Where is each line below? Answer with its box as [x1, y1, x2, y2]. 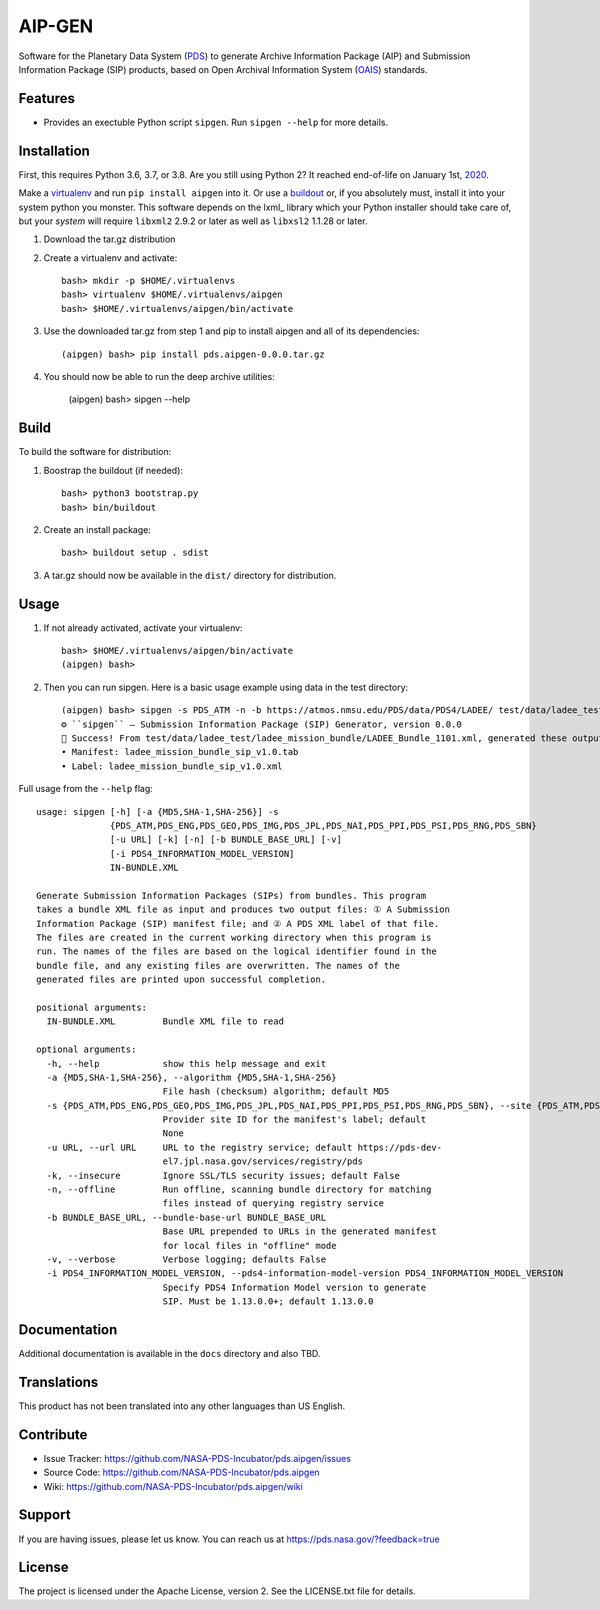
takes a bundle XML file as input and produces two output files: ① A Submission [36, 904, 450, 915]
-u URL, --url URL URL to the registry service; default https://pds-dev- [46, 1141, 443, 1153]
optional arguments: [36, 1044, 137, 1055]
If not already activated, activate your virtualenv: [43, 621, 244, 634]
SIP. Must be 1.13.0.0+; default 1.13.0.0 [162, 1296, 374, 1307]
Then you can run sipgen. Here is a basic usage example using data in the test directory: [43, 681, 409, 693]
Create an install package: [43, 523, 152, 535]
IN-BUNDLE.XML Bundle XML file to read [46, 1016, 285, 1027]
